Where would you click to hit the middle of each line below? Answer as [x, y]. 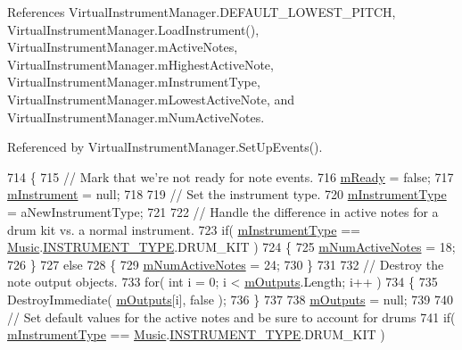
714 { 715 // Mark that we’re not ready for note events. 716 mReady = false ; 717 [231, 176]
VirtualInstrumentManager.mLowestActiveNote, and [151, 99]
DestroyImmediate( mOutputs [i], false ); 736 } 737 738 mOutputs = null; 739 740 [230, 299]
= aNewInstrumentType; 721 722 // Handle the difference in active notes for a [223, 211]
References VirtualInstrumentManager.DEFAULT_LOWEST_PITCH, [202, 12]
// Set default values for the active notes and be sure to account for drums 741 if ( [231, 317]
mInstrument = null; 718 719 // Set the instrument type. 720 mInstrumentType [227, 194]
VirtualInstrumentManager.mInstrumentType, [134, 82]
